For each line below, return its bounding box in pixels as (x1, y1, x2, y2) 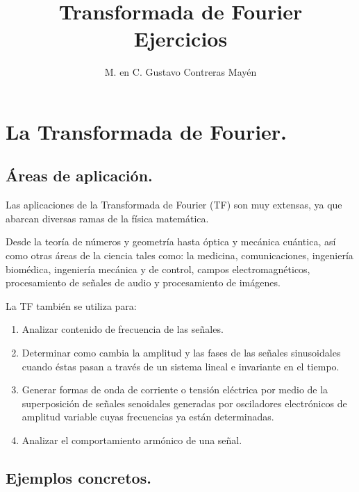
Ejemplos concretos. (6, 467, 151, 488)
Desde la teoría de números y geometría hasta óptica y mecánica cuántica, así (6, 234, 336, 249)
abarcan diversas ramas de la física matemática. (6, 211, 209, 225)
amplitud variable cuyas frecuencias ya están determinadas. (22, 409, 274, 424)
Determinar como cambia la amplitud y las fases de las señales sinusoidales (22, 345, 341, 360)
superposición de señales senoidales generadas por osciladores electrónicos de (22, 395, 347, 410)
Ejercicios (133, 24, 228, 53)
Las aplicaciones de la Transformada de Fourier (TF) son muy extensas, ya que (6, 197, 342, 212)
